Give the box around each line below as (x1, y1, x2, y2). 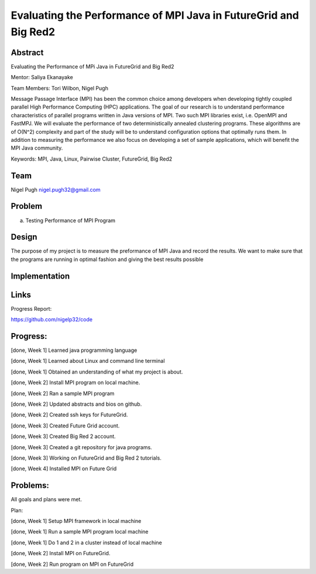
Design (11, 232, 37, 242)
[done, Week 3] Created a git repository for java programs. (11, 443, 152, 451)
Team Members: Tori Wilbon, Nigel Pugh (11, 84, 108, 91)
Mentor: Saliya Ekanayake (11, 74, 73, 81)
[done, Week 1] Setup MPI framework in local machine (11, 518, 142, 525)
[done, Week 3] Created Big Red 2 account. (11, 433, 116, 440)
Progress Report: (11, 305, 52, 312)
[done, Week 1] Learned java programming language (11, 347, 138, 354)
